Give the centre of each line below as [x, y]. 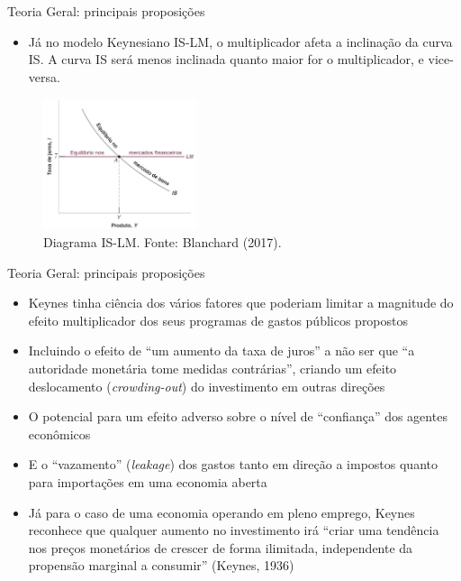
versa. [44, 76]
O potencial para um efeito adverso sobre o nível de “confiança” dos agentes [238, 416]
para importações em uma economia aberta [148, 481]
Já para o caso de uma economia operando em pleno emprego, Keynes [221, 512]
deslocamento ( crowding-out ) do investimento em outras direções [207, 386]
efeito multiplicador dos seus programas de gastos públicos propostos [218, 320]
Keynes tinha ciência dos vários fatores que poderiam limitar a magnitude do [241, 303]
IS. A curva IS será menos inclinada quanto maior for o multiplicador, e [226, 59]
